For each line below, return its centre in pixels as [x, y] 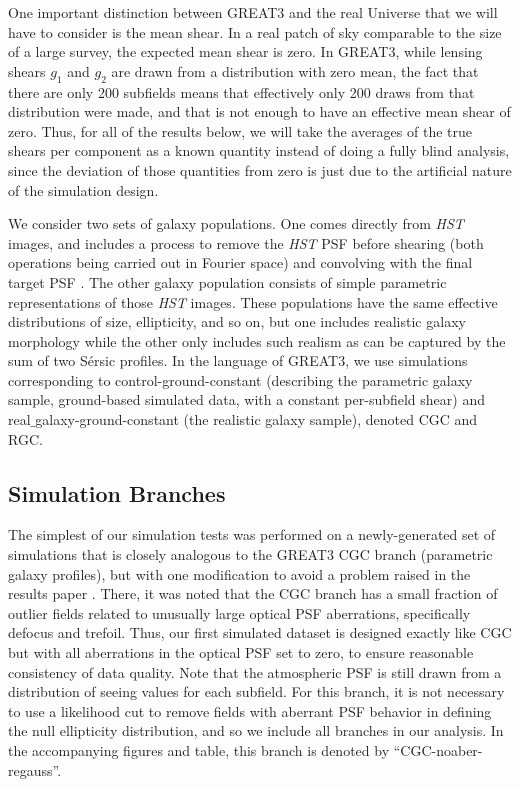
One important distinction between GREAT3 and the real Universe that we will [253, 12]
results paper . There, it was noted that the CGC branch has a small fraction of [253, 593]
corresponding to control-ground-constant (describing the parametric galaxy [240, 379]
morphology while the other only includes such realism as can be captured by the [257, 340]
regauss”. [35, 769]
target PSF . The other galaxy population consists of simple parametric [227, 281]
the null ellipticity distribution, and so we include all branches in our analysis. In [256, 730]
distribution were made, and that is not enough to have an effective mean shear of [259, 111]
